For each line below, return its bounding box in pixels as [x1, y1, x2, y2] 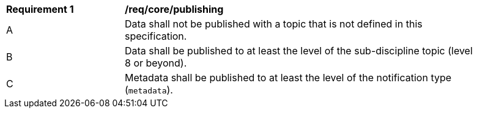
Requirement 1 [6, 3, 74, 15]
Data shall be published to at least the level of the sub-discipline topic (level [125, 45, 473, 57]
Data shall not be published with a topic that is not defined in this [125, 18, 423, 30]
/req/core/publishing [125, 3, 224, 15]
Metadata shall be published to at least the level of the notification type [125, 71, 452, 84]
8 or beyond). [125, 57, 187, 69]
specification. [125, 30, 187, 42]
